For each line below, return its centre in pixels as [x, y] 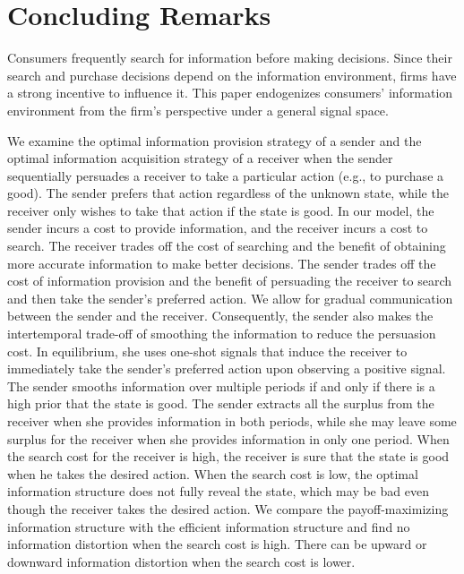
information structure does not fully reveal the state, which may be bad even [218, 491]
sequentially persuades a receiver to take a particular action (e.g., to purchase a [226, 175]
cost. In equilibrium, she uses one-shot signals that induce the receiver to [207, 351]
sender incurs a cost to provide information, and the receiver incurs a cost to [218, 228]
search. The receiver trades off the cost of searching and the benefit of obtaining [227, 246]
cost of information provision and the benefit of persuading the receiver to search [230, 281]
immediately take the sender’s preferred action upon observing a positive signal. [227, 368]
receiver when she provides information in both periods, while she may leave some [232, 421]
